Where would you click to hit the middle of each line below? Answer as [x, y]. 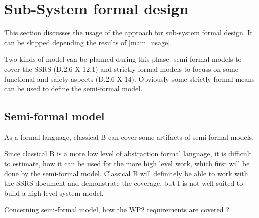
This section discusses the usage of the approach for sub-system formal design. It [128, 32]
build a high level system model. [54, 193]
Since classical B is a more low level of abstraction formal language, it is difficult [128, 153]
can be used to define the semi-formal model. [73, 89]
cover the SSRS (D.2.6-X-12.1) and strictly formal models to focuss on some [121, 69]
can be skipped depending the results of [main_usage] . [88, 42]
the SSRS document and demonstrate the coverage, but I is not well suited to [124, 183]
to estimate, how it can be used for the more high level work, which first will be [127, 164]
